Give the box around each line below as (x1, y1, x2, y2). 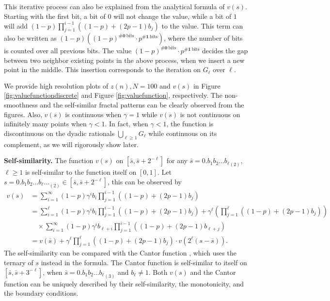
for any (166, 155, 188, 166)
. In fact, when (105, 119, 148, 129)
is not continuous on (180, 109, 240, 119)
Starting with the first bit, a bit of (4, 11, 106, 21)
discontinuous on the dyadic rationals (4, 128, 115, 138)
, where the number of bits (163, 33, 243, 43)
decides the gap (202, 45, 248, 55)
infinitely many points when (4, 119, 87, 129)
